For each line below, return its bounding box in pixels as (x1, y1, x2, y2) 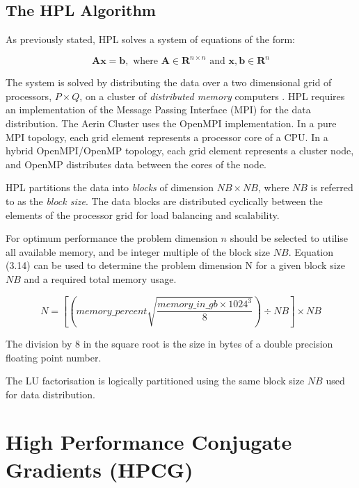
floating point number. (6, 350, 102, 364)
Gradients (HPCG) (6, 455, 193, 483)
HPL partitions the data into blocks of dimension (6, 180, 214, 195)
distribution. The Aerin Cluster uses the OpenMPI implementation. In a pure (6, 116, 337, 131)
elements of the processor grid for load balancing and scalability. (6, 207, 280, 222)
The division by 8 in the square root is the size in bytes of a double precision (6, 336, 333, 350)
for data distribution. (6, 387, 95, 401)
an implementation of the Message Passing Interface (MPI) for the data (6, 102, 311, 117)
